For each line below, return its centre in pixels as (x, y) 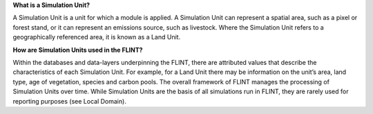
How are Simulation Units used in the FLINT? (78, 50)
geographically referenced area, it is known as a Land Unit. (97, 37)
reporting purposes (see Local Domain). (70, 101)
